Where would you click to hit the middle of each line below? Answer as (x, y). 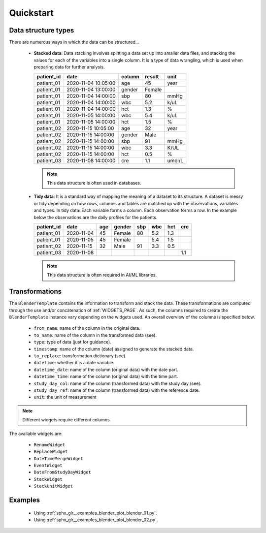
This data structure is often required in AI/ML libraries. (102, 275)
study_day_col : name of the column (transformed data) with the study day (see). (118, 383)
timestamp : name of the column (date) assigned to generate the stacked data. (114, 349)
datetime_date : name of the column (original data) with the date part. (106, 370)
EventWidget (48, 466)
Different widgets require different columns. (67, 420)
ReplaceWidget (51, 452)
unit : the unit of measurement (65, 397)
